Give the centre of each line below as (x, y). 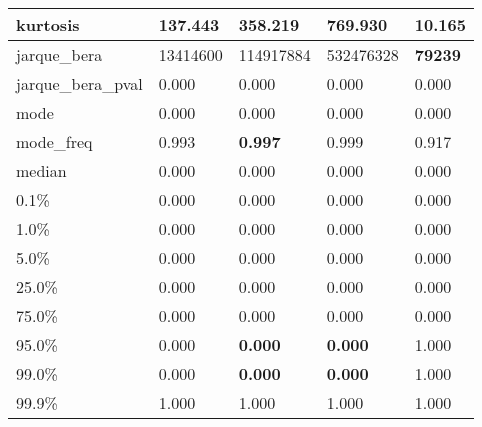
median (41, 170)
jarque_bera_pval (79, 83)
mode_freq (54, 141)
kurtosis (48, 24)
